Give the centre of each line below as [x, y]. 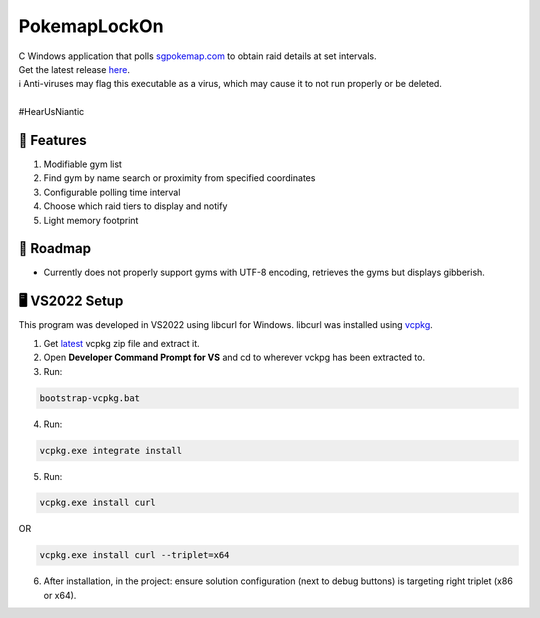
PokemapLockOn [91, 26]
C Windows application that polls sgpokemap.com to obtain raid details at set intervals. [197, 56]
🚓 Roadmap [55, 248]
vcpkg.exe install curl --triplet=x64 [134, 555]
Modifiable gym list [82, 164]
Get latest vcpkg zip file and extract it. [121, 343]
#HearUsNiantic [51, 112]
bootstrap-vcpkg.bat [89, 398]
